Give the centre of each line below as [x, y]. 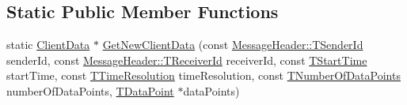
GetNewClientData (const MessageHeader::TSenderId [233, 45]
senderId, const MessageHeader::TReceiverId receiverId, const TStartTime [187, 60]
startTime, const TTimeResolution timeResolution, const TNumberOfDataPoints [203, 75]
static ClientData [48, 45]
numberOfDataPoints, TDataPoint [90, 90]
